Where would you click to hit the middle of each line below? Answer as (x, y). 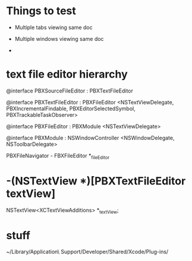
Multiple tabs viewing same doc (54, 27)
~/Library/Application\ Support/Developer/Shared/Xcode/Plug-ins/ (87, 252)
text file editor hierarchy (67, 74)
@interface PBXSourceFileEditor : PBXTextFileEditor (70, 91)
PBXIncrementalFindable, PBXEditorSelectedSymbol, (71, 109)
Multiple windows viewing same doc (59, 39)
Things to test (41, 11)
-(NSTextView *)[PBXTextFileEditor (96, 181)
